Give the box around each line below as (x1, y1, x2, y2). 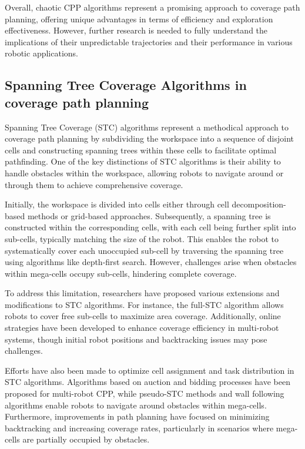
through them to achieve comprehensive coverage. (5, 178, 183, 190)
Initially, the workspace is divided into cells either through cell (5, 198, 229, 210)
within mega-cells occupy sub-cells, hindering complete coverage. (5, 267, 237, 279)
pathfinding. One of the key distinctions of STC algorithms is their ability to (5, 155, 281, 167)
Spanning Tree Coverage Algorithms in (5, 76, 247, 94)
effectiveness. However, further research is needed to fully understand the (5, 24, 268, 36)
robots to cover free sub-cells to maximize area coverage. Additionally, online (5, 310, 281, 322)
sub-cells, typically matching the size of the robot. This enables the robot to (5, 232, 279, 244)
